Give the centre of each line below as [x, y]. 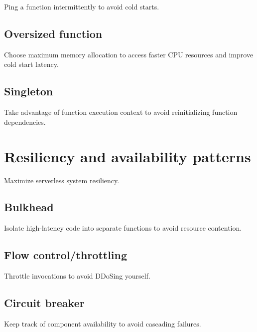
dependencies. [25, 122]
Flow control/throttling [66, 255]
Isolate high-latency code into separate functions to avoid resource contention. [123, 228]
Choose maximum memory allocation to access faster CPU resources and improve [129, 54]
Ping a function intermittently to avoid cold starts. [82, 6]
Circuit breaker [44, 303]
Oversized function [53, 33]
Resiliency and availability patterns [128, 156]
